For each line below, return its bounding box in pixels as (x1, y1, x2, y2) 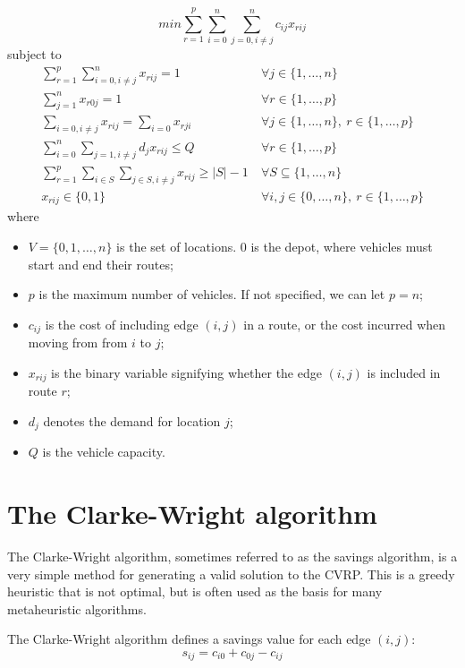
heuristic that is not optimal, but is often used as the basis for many (7, 582, 383, 601)
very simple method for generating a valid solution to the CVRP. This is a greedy (7, 564, 455, 583)
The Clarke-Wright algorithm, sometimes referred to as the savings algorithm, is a (7, 546, 458, 565)
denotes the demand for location (43, 411, 221, 430)
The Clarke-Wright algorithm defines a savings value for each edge (7, 629, 371, 648)
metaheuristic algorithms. (7, 599, 147, 618)
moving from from (28, 333, 128, 352)
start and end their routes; (28, 254, 173, 273)
